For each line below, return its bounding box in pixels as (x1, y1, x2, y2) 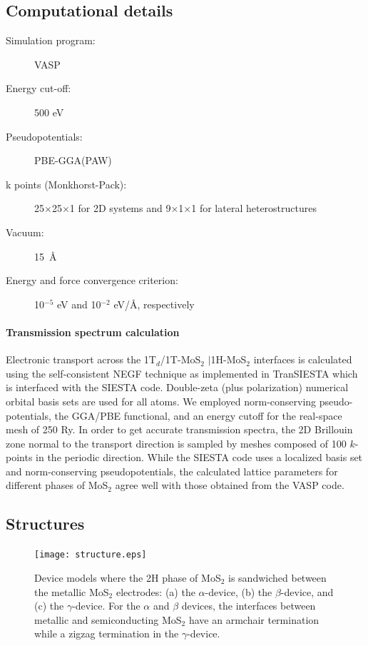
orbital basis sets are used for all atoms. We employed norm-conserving (6, 393, 317, 408)
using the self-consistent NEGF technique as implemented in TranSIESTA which (6, 365, 358, 380)
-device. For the (72, 598, 140, 613)
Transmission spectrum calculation (6, 324, 180, 339)
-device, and (280, 584, 334, 599)
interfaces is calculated (253, 352, 352, 367)
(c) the (34, 598, 64, 613)
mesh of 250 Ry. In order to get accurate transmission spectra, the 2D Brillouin (6, 422, 353, 437)
